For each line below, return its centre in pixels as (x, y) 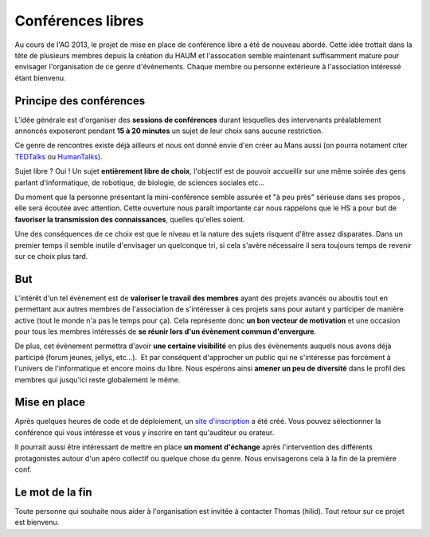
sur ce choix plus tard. (51, 256)
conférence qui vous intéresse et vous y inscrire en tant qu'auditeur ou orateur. (145, 432)
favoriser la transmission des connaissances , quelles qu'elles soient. (130, 219)
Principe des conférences (80, 101)
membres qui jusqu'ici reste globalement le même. (98, 379)
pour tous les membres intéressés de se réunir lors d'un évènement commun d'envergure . (166, 331)
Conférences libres (79, 21)
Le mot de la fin (53, 492)
